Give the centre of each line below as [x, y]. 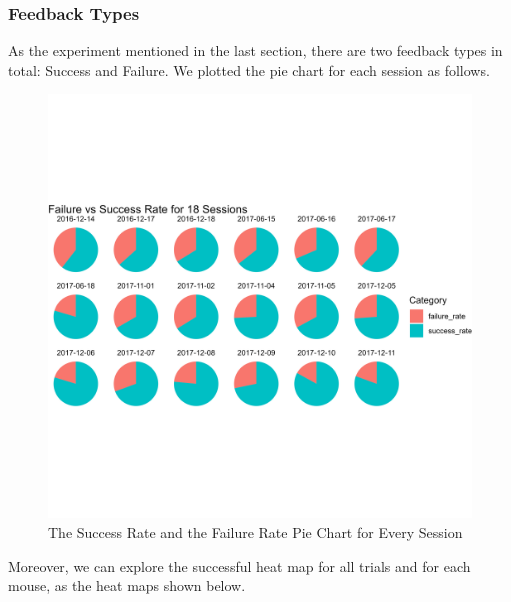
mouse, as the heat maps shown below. [127, 585]
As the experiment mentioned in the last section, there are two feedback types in [255, 50]
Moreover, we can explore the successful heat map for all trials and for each [239, 565]
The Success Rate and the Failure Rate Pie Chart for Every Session [255, 532]
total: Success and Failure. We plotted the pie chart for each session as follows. [249, 69]
